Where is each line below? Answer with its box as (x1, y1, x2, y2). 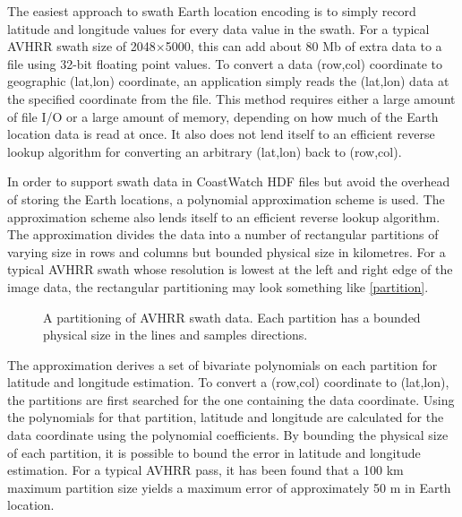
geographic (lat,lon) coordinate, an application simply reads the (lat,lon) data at (7, 72, 449, 90)
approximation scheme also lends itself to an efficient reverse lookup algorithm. (7, 207, 441, 226)
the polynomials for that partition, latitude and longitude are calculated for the (7, 408, 444, 427)
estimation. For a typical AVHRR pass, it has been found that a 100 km (7, 461, 404, 479)
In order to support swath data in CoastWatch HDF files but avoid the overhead (7, 172, 450, 191)
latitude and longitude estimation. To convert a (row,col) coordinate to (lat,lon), (7, 373, 449, 392)
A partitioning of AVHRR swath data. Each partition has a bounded (43, 307, 421, 326)
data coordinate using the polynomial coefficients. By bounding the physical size (7, 426, 449, 444)
